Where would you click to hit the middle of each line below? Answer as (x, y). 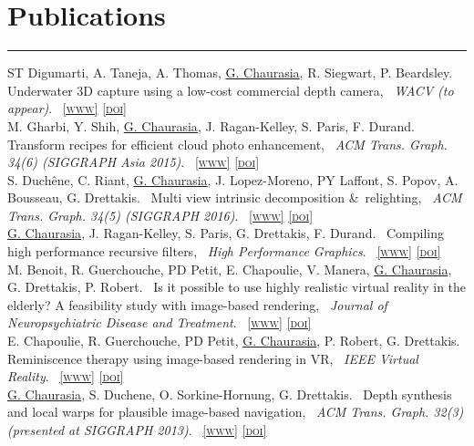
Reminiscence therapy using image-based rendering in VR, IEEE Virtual (213, 358)
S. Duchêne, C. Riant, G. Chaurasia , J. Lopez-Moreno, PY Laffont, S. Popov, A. (233, 179)
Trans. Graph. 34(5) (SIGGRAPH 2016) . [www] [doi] (160, 215)
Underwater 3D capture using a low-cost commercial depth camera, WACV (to (231, 90)
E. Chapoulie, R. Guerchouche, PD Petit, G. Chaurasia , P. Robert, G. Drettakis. (234, 341)
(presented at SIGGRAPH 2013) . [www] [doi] (137, 430)
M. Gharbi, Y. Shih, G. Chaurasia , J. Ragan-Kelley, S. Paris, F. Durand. (211, 125)
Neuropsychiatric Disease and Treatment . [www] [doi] (160, 322)
